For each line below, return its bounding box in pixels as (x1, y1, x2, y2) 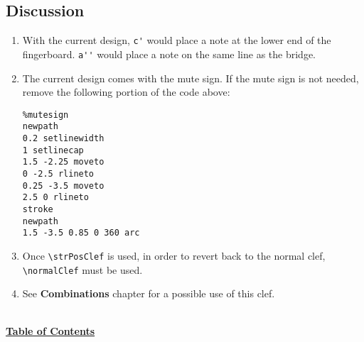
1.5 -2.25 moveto (22, 157, 105, 167)
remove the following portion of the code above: (22, 84, 230, 99)
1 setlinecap (22, 145, 84, 155)
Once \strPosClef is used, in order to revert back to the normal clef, (22, 248, 326, 263)
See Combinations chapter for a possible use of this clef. (22, 286, 275, 301)
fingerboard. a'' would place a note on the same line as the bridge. (22, 46, 316, 61)
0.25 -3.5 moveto (22, 180, 105, 191)
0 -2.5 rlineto (22, 168, 95, 179)
